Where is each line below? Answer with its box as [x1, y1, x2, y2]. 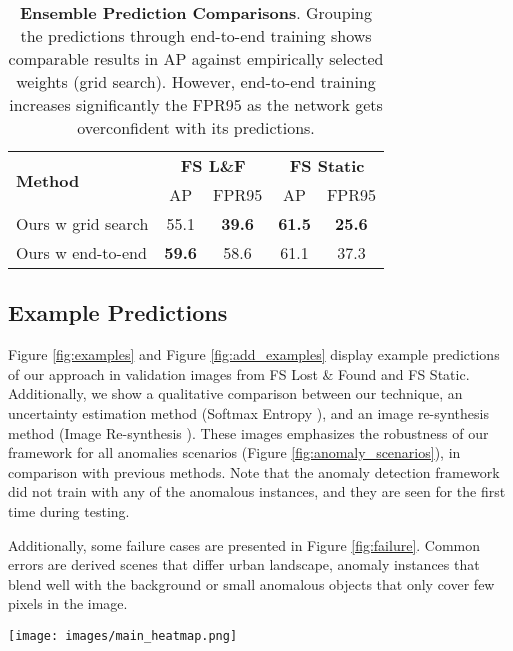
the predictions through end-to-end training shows [20, 24, 372, 47]
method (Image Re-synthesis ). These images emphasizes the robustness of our [8, 422, 489, 443]
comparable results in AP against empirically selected [8, 47, 384, 70]
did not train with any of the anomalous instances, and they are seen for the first [8, 481, 506, 502]
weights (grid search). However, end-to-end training [16, 70, 376, 93]
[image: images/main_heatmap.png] [8, 628, 238, 643]
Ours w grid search [16, 212, 149, 235]
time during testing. [8, 500, 130, 521]
